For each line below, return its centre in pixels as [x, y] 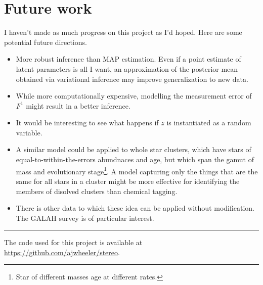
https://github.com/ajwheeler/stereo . [62, 252]
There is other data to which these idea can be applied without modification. [135, 208]
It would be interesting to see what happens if [87, 123]
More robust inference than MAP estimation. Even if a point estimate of [128, 59]
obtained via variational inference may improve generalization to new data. [132, 79]
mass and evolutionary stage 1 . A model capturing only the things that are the [137, 170]
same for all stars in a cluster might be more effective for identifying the [128, 181]
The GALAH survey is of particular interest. [85, 218]
